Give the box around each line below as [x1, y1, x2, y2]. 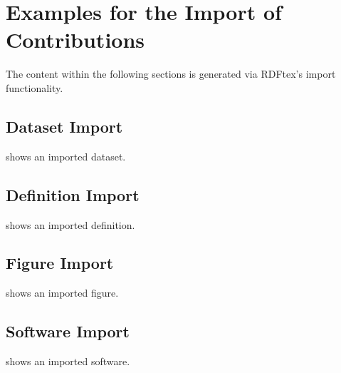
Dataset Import [6, 115, 123, 137]
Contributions [6, 25, 145, 54]
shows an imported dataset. [6, 148, 126, 163]
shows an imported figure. [6, 285, 119, 300]
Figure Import [6, 252, 114, 274]
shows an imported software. [6, 354, 130, 369]
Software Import [6, 320, 130, 342]
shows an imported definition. [6, 217, 135, 232]
